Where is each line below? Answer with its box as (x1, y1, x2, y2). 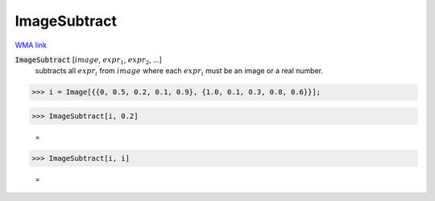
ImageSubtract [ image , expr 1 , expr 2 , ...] (14, 55, 163, 66)
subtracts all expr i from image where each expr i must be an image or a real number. (35, 66, 324, 78)
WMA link (14, 40, 48, 50)
